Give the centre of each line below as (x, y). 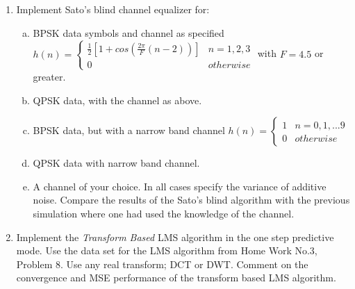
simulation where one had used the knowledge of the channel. (164, 213)
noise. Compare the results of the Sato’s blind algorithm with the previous (191, 200)
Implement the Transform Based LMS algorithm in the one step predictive (175, 237)
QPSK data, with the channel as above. (117, 100)
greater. (49, 76)
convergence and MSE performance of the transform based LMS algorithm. (176, 278)
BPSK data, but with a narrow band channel (129, 130)
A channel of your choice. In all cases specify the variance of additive (180, 186)
